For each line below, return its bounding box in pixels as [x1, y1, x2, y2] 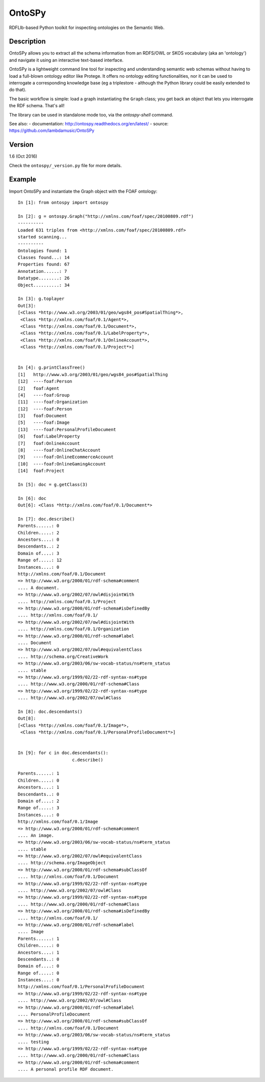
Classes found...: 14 [18, 255, 70, 261]
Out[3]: [18, 303, 36, 308]
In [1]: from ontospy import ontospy [18, 200, 109, 205]
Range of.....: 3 [18, 805, 59, 811]
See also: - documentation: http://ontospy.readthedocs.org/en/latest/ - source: [9, 120, 169, 126]
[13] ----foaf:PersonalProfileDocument [18, 427, 116, 432]
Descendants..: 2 [18, 544, 59, 549]
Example [9, 175, 36, 184]
